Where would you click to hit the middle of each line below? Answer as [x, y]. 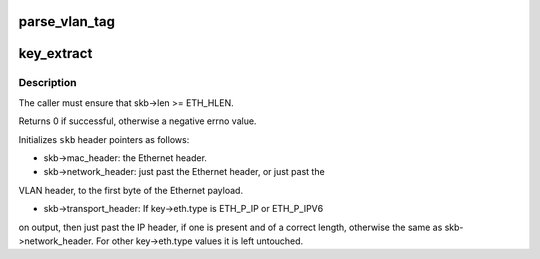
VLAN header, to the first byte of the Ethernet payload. [131, 190]
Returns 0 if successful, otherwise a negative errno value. [137, 121]
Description [47, 83]
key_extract [55, 53]
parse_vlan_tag [66, 21]
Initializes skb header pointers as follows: [104, 139]
